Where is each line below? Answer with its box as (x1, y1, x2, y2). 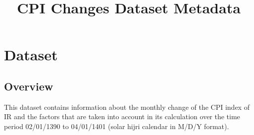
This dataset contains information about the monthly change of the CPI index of (4, 101, 250, 112)
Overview (4, 78, 53, 93)
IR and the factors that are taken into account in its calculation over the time (4, 111, 240, 122)
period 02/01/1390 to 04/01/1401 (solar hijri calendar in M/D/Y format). (4, 121, 229, 131)
